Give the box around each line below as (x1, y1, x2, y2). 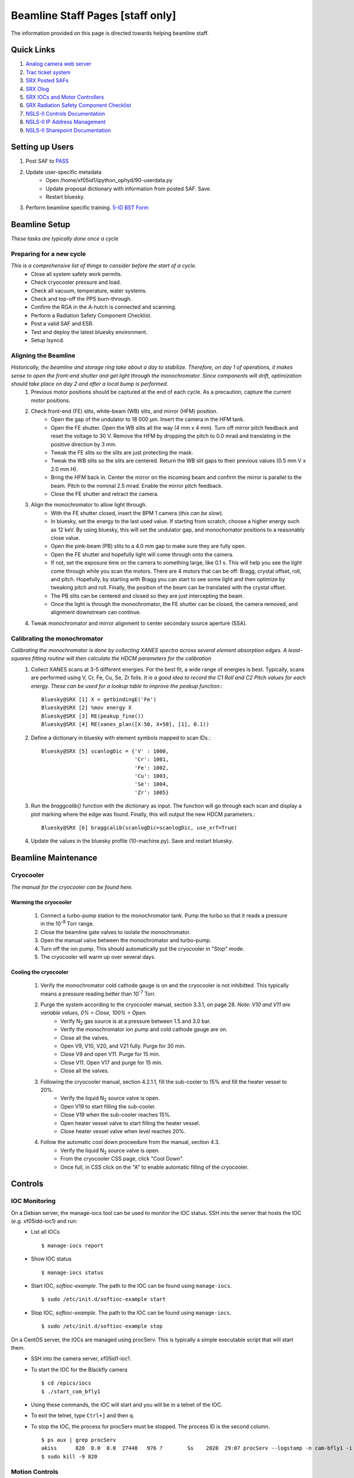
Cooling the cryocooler (11, 968, 69, 975)
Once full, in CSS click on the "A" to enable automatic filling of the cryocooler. (60, 1163, 249, 1171)
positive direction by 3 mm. (51, 440, 117, 448)
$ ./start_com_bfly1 (41, 1388, 101, 1395)
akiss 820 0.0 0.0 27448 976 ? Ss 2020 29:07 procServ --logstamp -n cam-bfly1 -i (41, 1445, 352, 1451)
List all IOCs (31, 1229, 60, 1236)
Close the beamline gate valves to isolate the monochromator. (40, 928, 191, 935)
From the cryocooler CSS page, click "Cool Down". (60, 1155, 184, 1162)
